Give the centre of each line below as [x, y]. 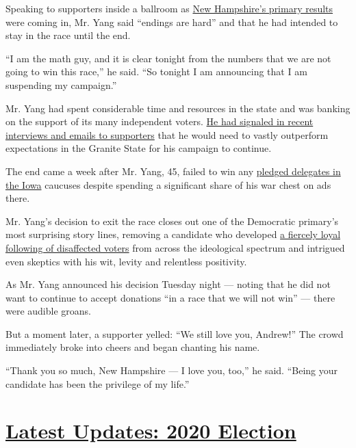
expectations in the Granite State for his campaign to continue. [139, 148]
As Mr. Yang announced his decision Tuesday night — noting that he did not [168, 284]
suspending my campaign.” [61, 84]
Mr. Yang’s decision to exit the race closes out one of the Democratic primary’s [172, 221]
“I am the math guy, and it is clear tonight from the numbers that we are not [168, 58]
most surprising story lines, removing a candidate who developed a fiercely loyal [173, 234]
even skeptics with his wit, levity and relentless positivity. [126, 261]
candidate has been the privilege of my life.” [98, 383]
